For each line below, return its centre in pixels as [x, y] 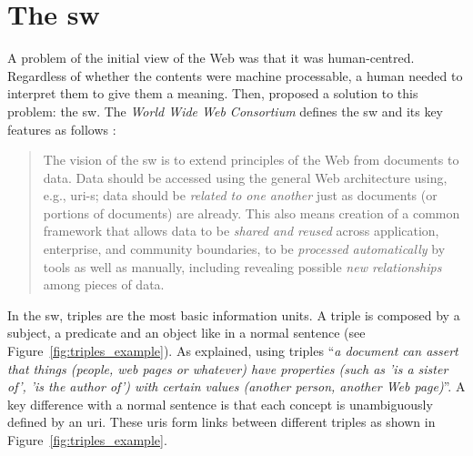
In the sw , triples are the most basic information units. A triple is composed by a [234, 314]
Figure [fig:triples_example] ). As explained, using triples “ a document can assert [233, 351]
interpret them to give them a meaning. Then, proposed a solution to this [213, 93]
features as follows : [62, 129]
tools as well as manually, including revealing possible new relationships [242, 266]
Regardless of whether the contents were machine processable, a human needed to [235, 75]
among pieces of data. [104, 284]
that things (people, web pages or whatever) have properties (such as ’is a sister [228, 368]
